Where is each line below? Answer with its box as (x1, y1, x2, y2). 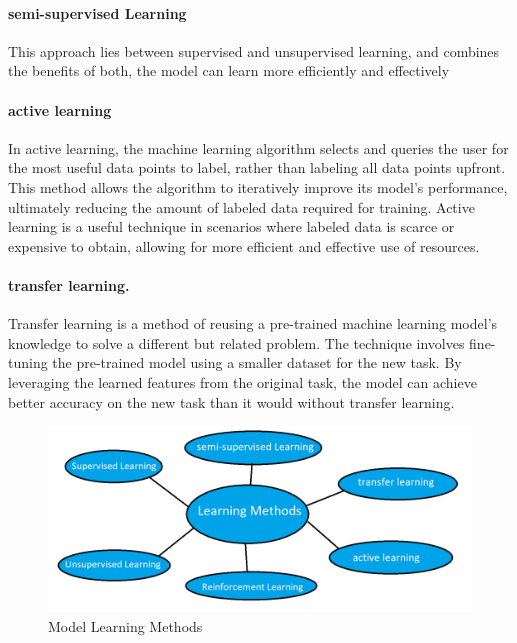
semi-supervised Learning (8, 2, 187, 23)
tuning (8, 352, 48, 373)
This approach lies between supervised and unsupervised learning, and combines (8, 40, 500, 61)
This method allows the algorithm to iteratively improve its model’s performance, (8, 176, 508, 197)
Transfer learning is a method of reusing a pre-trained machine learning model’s (8, 313, 498, 334)
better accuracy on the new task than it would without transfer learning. (8, 391, 455, 412)
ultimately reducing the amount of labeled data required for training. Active (8, 196, 475, 217)
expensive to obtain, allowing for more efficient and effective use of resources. (8, 235, 480, 256)
